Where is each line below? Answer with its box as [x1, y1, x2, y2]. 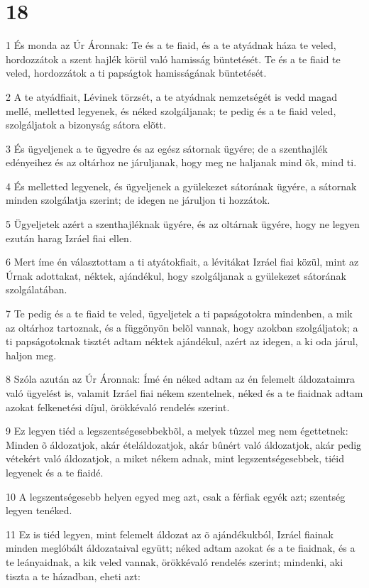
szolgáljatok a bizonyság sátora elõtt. [6, 117, 166, 132]
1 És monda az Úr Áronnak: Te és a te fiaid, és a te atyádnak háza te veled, [6, 38, 336, 53]
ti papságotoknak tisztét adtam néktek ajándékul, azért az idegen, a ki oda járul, [6, 334, 358, 349]
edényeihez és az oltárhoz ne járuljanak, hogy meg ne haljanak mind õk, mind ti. [6, 155, 357, 170]
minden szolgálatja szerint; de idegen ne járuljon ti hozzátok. [6, 192, 270, 207]
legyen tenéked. [6, 503, 72, 518]
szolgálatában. [6, 282, 67, 297]
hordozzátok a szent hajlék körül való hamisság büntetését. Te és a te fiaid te [6, 51, 341, 66]
